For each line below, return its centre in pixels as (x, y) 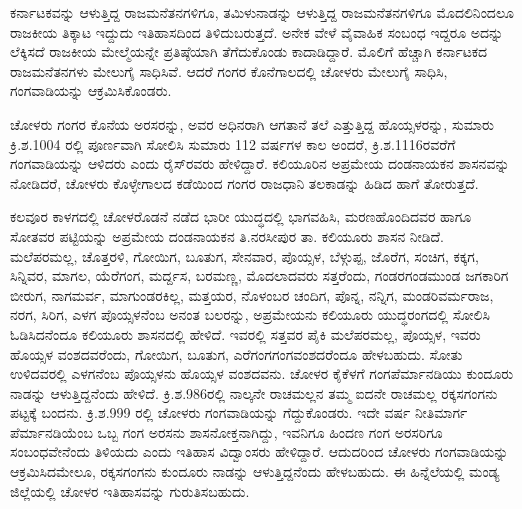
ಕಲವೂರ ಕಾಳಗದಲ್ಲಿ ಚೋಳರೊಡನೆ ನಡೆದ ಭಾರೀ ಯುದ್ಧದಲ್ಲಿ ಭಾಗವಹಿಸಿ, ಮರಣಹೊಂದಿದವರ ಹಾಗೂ (241, 216)
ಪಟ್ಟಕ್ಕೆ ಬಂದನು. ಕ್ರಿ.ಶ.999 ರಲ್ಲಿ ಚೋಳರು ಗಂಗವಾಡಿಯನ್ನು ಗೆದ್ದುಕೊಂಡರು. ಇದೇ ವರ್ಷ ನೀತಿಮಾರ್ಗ (239, 412)
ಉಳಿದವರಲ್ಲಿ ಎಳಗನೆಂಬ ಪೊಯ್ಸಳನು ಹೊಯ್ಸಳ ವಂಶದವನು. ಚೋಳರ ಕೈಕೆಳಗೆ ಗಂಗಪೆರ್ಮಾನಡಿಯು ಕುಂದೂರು (262, 373)
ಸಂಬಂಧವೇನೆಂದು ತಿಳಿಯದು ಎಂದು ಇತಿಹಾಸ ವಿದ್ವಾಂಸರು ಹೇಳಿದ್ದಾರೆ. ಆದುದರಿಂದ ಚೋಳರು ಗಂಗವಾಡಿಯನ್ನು (259, 451)
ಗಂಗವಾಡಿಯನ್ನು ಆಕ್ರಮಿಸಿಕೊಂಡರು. (91, 90)
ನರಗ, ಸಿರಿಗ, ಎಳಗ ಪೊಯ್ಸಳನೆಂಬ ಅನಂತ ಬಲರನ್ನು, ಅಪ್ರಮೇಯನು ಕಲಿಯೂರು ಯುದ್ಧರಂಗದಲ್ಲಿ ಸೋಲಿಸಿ (250, 314)
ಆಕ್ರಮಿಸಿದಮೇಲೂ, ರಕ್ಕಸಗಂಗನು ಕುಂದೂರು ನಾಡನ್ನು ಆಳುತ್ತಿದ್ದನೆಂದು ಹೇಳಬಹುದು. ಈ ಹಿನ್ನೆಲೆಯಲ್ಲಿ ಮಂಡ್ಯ (255, 471)
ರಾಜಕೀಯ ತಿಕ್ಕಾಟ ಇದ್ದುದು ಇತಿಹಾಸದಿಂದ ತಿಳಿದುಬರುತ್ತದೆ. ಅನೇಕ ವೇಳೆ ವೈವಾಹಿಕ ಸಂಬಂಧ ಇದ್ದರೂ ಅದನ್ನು (257, 31)
